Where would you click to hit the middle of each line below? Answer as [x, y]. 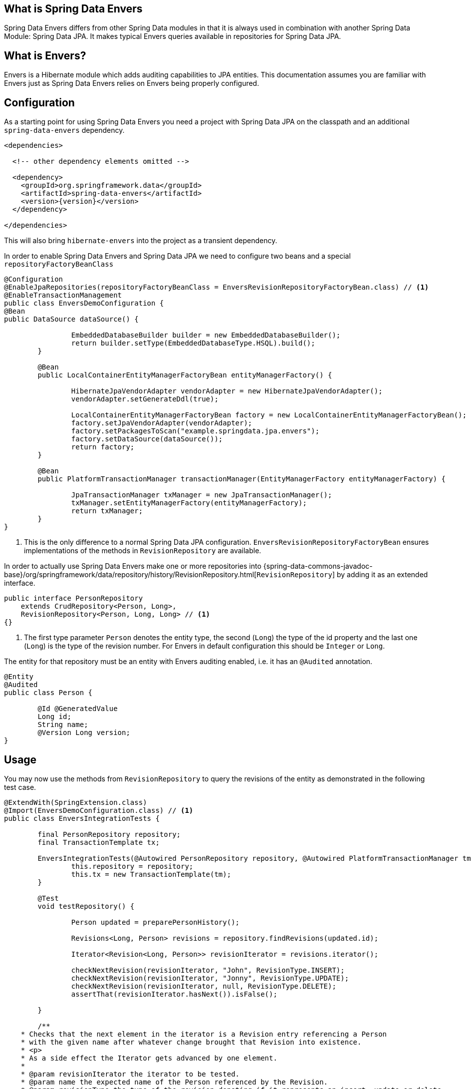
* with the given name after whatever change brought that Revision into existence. [191, 1042]
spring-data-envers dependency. [64, 130]
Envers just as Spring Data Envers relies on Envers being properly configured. [132, 83]
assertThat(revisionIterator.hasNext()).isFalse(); [174, 994]
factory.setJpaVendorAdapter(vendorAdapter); [162, 423]
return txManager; [107, 511]
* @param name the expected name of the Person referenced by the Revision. [174, 1082]
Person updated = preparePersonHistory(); [155, 922]
